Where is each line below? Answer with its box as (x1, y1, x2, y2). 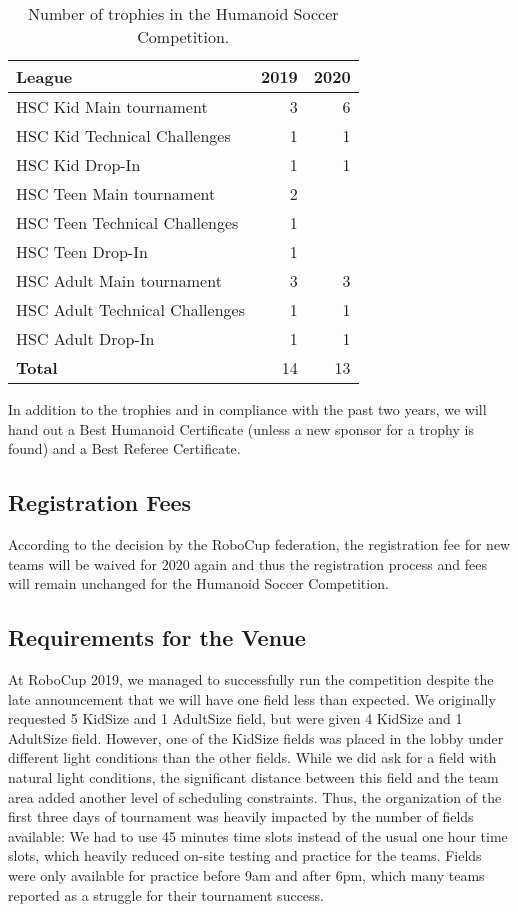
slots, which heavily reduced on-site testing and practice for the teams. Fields (8, 845, 482, 866)
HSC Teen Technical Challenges (16, 211, 239, 234)
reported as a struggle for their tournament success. (8, 884, 324, 905)
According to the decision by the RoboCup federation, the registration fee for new (8, 533, 511, 554)
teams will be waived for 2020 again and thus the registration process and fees (8, 553, 487, 574)
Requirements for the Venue (8, 622, 306, 653)
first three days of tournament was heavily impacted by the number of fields (8, 806, 474, 827)
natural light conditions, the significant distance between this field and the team (8, 766, 499, 787)
